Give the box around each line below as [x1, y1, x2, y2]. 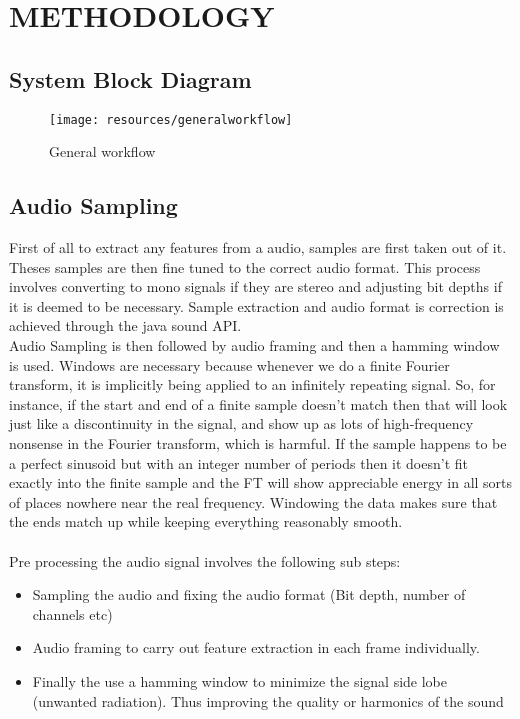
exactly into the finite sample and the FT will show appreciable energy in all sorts [9, 472, 513, 493]
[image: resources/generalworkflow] [49, 112, 293, 127]
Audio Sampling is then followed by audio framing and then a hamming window [9, 335, 500, 355]
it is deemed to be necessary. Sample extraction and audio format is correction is [9, 295, 504, 316]
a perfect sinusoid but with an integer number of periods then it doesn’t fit [9, 452, 469, 473]
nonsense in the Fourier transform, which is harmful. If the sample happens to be [9, 432, 507, 453]
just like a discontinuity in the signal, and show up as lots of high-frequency [9, 413, 474, 434]
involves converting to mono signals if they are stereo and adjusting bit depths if [9, 276, 502, 297]
